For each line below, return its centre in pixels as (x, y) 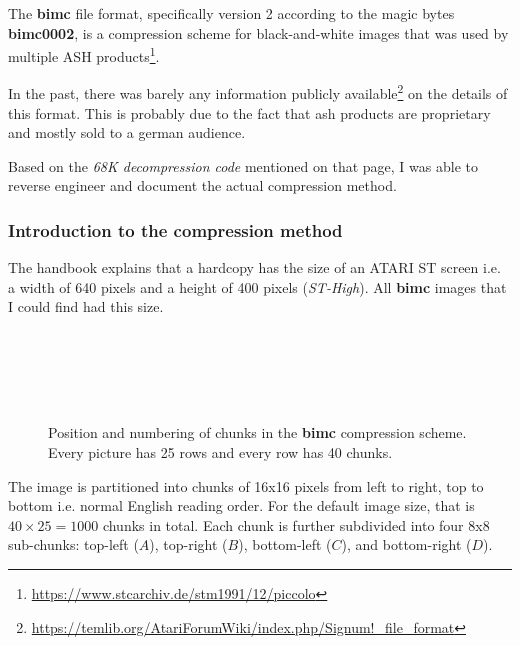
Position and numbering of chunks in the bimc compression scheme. (257, 432)
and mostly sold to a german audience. (127, 132)
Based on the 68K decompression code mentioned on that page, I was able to (243, 165)
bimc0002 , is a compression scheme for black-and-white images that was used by (258, 32)
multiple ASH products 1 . (84, 54)
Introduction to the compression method (175, 229)
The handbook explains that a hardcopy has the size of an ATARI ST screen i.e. (254, 267)
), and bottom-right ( (406, 544)
